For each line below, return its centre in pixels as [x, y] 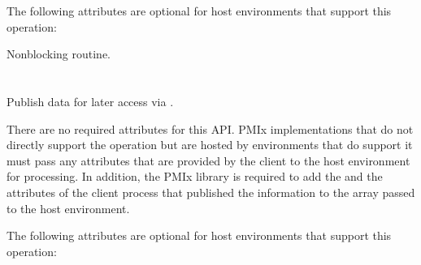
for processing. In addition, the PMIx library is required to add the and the [195, 176]
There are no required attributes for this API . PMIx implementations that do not [210, 128]
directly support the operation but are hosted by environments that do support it [210, 145]
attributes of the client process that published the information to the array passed [211, 192]
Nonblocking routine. [59, 54]
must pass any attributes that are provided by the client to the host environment [208, 160]
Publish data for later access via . [90, 101]
